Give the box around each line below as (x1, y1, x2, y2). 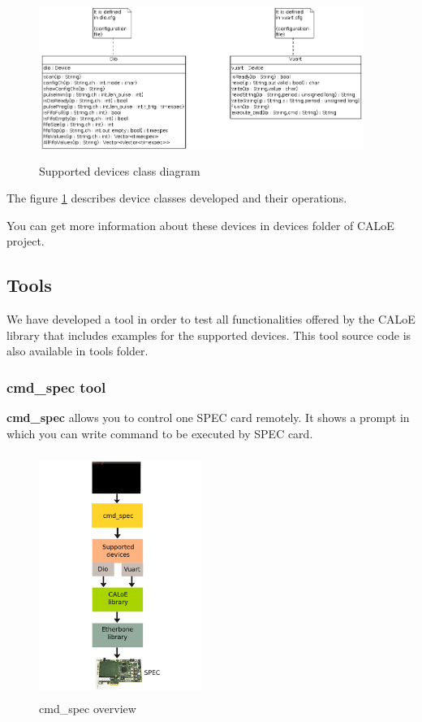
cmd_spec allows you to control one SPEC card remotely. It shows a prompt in (6, 409, 410, 426)
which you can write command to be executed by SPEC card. (6, 424, 313, 441)
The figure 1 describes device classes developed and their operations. (6, 189, 347, 207)
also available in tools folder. (6, 342, 149, 359)
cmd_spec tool (6, 376, 106, 397)
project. (6, 233, 45, 250)
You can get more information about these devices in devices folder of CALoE (6, 216, 394, 233)
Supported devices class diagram (39, 162, 200, 179)
